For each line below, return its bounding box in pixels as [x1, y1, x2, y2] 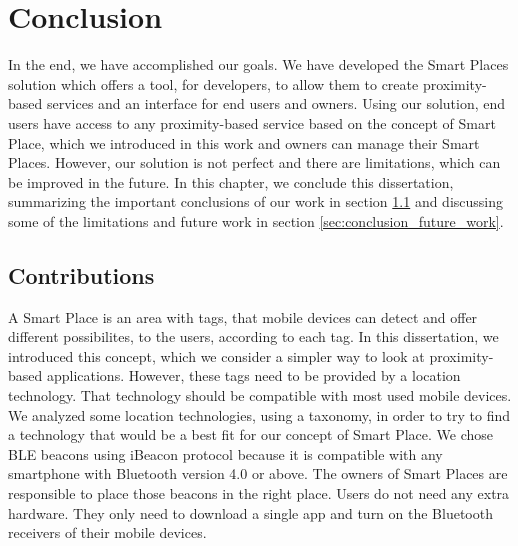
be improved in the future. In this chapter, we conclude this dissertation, [8, 171, 454, 192]
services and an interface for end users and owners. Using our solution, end [46, 93, 506, 114]
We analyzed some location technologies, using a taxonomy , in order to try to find [8, 404, 511, 425]
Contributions [8, 259, 155, 290]
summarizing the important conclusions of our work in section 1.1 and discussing [8, 191, 504, 212]
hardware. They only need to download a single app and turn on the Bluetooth [8, 502, 493, 523]
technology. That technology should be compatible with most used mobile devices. [8, 385, 512, 406]
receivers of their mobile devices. [8, 522, 207, 543]
